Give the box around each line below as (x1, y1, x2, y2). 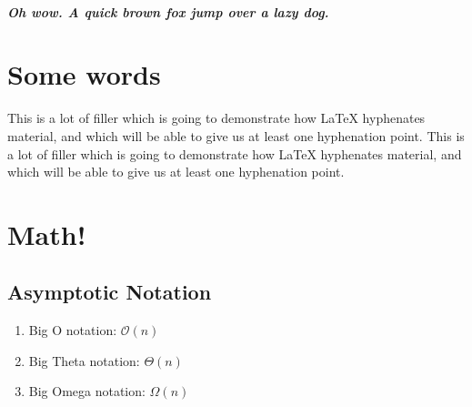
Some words (7, 56, 161, 93)
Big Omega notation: (28, 382, 146, 401)
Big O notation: (28, 321, 117, 340)
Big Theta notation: (28, 351, 140, 370)
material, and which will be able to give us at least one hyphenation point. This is (7, 126, 465, 145)
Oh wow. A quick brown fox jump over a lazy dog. (7, 2, 329, 21)
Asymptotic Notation (7, 278, 212, 306)
